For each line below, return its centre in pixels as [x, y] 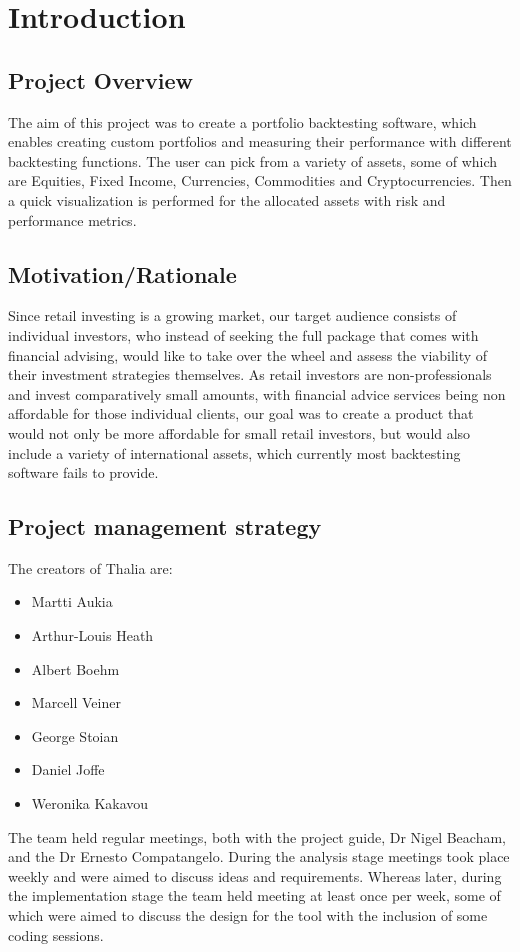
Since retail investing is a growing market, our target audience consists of [232, 315]
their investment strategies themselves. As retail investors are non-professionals [250, 374]
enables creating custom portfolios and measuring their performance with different [260, 141]
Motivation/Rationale [122, 273]
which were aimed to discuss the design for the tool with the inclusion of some [248, 915]
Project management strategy [165, 526]
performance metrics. [72, 219]
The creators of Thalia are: [90, 567]
